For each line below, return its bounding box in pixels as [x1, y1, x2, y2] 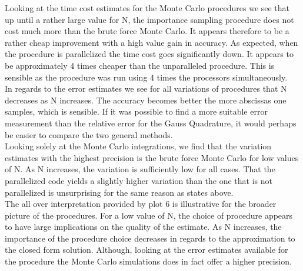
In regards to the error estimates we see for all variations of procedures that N [5, 82, 287, 95]
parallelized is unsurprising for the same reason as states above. [5, 186, 234, 198]
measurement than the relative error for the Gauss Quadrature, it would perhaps [5, 116, 297, 129]
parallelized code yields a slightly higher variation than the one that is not [5, 174, 272, 186]
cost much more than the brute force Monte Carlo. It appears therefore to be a [5, 25, 289, 37]
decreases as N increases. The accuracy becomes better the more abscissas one [5, 93, 287, 106]
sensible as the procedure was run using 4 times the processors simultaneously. [5, 71, 288, 83]
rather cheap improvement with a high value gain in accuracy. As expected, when [5, 36, 298, 48]
